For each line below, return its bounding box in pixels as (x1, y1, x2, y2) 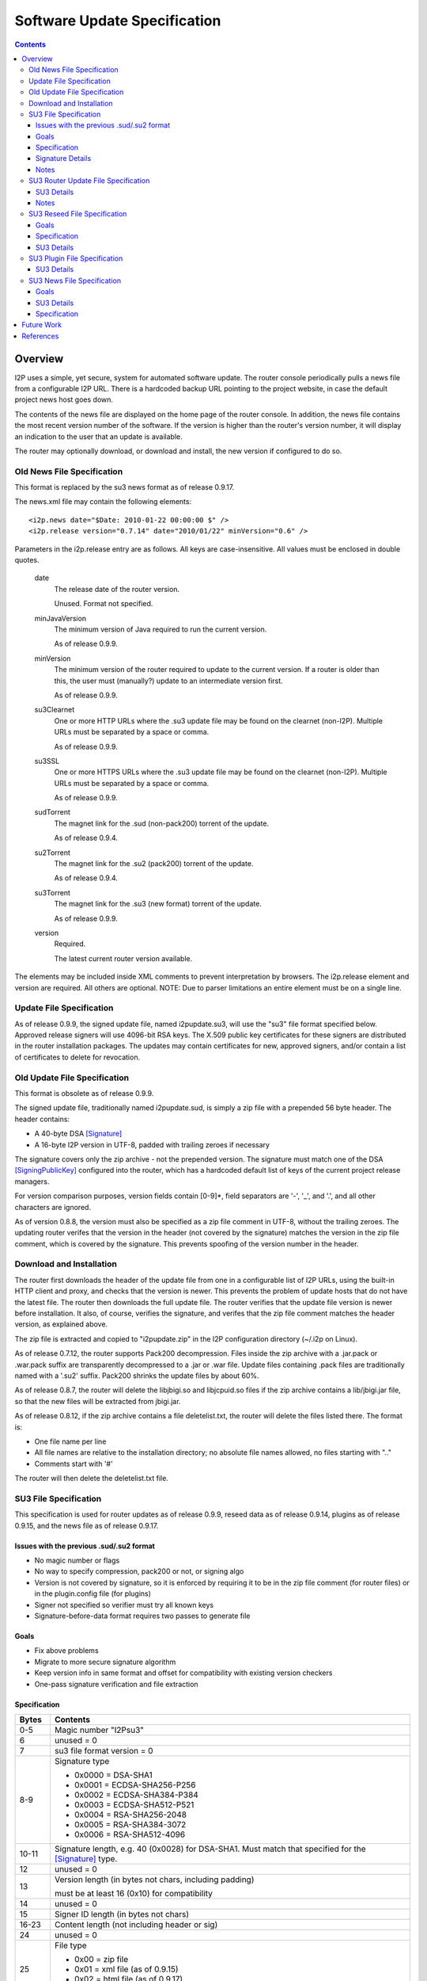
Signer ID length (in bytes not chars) (54, 1908, 190, 1919)
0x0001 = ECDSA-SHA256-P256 (74, 1779, 196, 1790)
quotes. (14, 555, 40, 565)
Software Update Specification (14, 12, 221, 29)
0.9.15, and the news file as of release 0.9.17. (14, 1521, 159, 1530)
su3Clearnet (34, 705, 75, 715)
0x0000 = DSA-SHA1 (74, 1769, 153, 1781)
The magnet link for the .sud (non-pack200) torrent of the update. (54, 819, 269, 828)
